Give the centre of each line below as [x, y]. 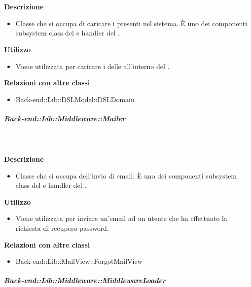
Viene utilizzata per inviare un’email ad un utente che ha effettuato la [121, 218]
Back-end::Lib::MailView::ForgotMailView [79, 261]
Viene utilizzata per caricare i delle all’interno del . [92, 66]
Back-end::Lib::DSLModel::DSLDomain [75, 99]
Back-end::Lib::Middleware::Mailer [65, 118]
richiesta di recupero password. [62, 228]
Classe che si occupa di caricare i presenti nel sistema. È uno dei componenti [131, 23]
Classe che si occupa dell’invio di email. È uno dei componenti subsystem [126, 175]
